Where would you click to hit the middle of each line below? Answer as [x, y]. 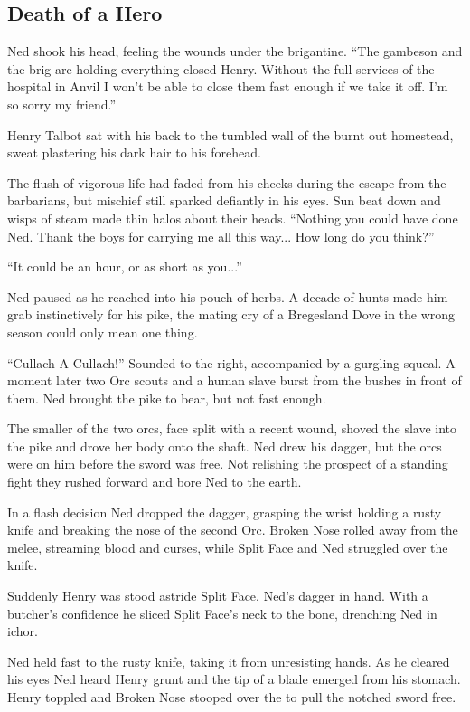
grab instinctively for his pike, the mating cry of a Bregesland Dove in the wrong [231, 314]
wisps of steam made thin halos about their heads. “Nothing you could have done [233, 218]
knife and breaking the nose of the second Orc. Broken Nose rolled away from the [233, 530]
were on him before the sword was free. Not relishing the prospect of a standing [228, 464]
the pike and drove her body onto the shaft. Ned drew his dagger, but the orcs [225, 446]
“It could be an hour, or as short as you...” [125, 266]
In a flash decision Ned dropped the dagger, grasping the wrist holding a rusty [225, 512]
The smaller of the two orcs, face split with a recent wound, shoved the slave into [232, 428]
